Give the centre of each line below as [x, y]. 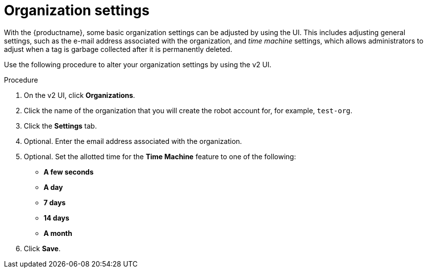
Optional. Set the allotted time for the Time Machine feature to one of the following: [160, 156]
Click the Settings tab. [60, 126]
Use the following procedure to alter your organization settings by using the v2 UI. [138, 64]
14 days [56, 218]
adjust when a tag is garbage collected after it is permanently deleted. [118, 49]
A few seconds [69, 172]
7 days [55, 202]
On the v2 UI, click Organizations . [80, 95]
